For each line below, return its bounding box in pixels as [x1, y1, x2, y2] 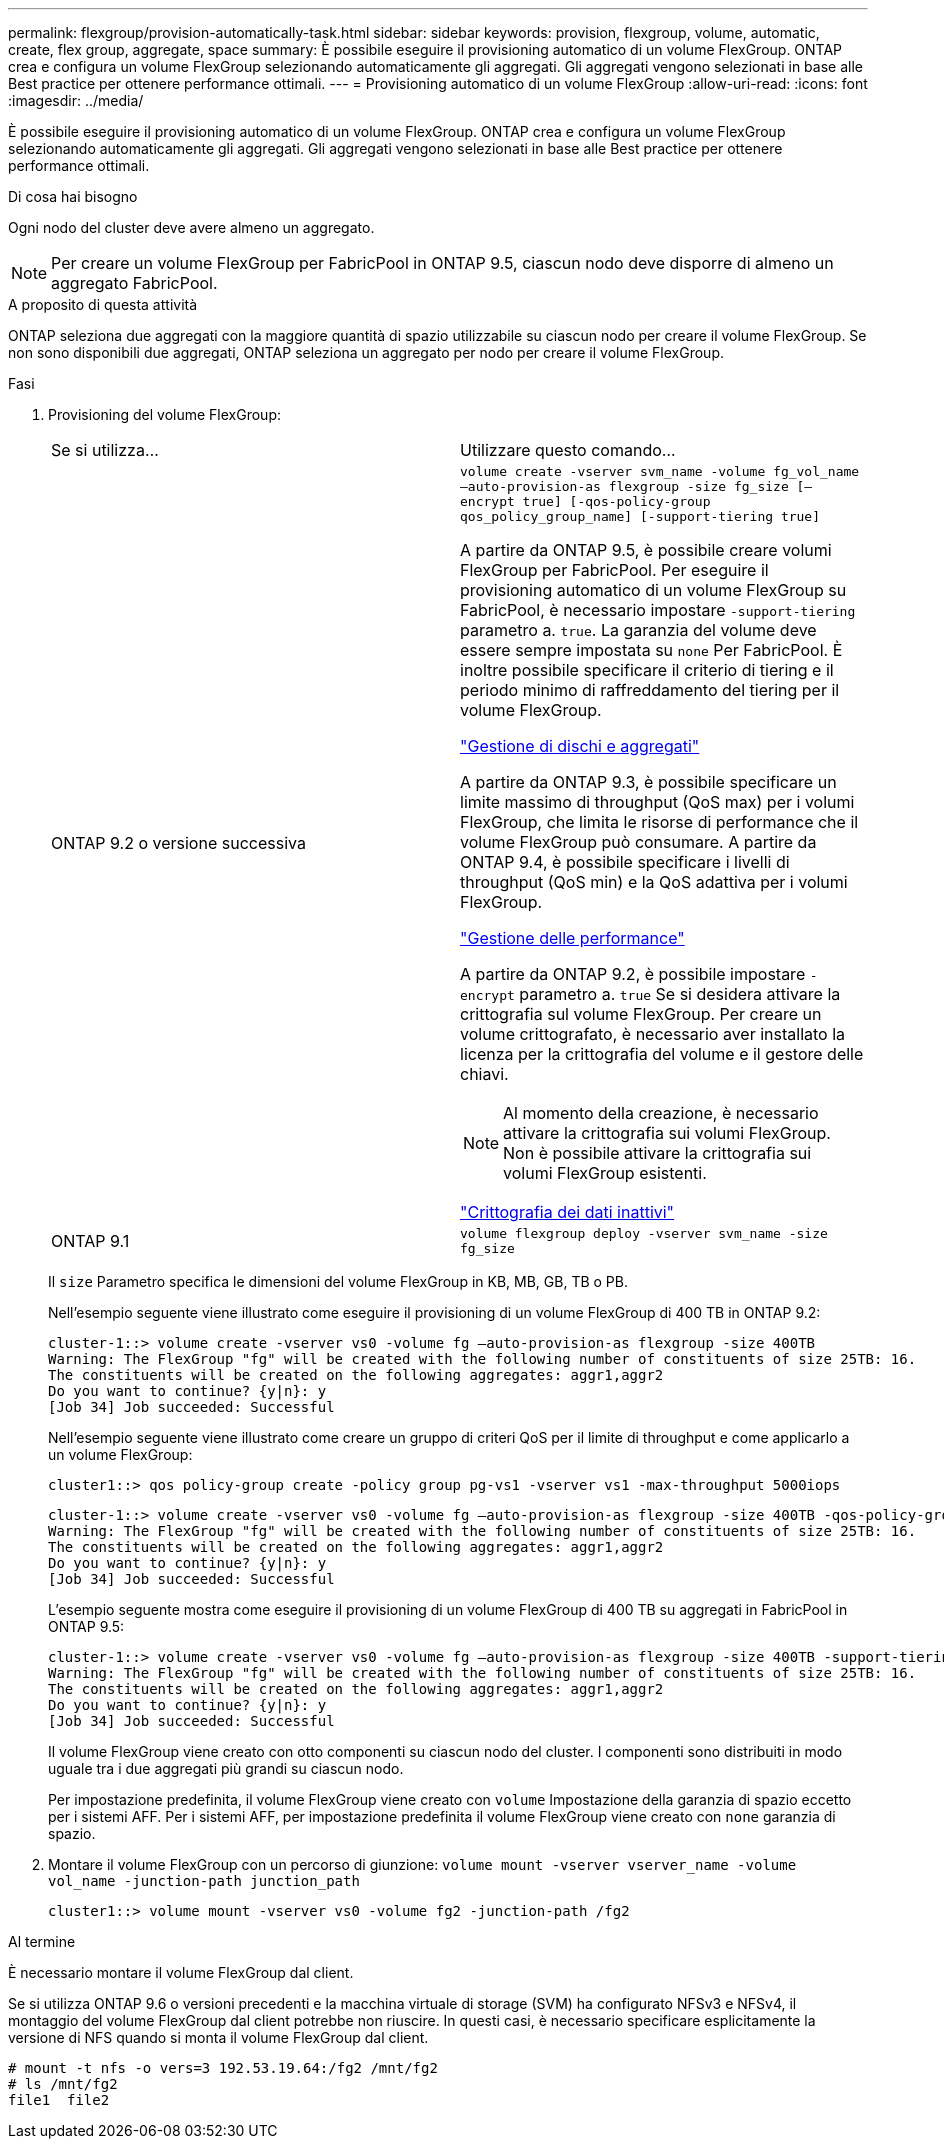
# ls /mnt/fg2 [8, 2076, 118, 2092]
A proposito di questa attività [8, 296, 198, 313]
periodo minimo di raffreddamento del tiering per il [460, 680, 840, 700]
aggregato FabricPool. [51, 273, 218, 293]
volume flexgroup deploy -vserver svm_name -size [460, 1226, 828, 1241]
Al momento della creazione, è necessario [503, 1103, 819, 1123]
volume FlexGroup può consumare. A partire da [460, 832, 817, 852]
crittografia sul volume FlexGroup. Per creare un [460, 1004, 822, 1024]
